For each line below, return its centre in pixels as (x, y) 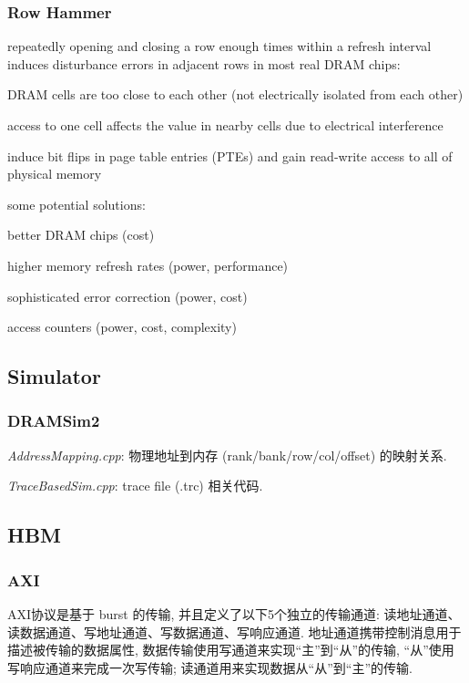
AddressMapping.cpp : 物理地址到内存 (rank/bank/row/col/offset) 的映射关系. (227, 455)
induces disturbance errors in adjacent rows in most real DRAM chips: (204, 63)
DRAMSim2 (54, 421)
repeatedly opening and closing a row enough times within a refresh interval (219, 46)
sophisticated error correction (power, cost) (127, 296)
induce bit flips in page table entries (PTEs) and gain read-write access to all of (230, 155)
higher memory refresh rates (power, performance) (148, 265)
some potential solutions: (76, 204)
